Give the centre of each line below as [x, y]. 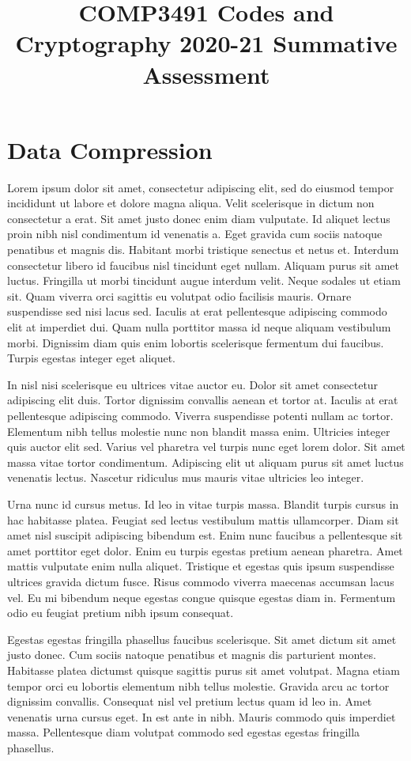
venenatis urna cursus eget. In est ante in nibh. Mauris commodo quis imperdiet [202, 716]
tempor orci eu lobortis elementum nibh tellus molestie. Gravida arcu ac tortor [198, 685]
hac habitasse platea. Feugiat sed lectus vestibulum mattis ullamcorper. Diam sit [203, 519]
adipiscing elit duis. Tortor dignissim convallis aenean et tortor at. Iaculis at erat [203, 400]
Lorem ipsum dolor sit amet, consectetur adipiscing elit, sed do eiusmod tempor [201, 187]
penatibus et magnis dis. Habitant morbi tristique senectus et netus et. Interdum [203, 250]
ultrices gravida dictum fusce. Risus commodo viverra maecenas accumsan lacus [201, 581]
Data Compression [110, 149]
